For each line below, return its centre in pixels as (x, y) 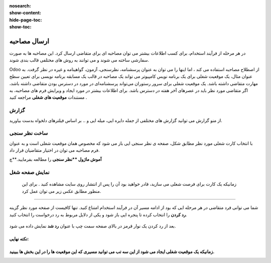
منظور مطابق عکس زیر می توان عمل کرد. (61, 191)
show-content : (25, 13)
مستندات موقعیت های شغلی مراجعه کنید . (48, 97)
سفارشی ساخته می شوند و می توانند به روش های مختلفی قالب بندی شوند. (79, 60)
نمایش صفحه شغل (29, 172)
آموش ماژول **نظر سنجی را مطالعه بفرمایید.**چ (55, 159)
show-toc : (20, 27)
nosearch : (20, 6)
